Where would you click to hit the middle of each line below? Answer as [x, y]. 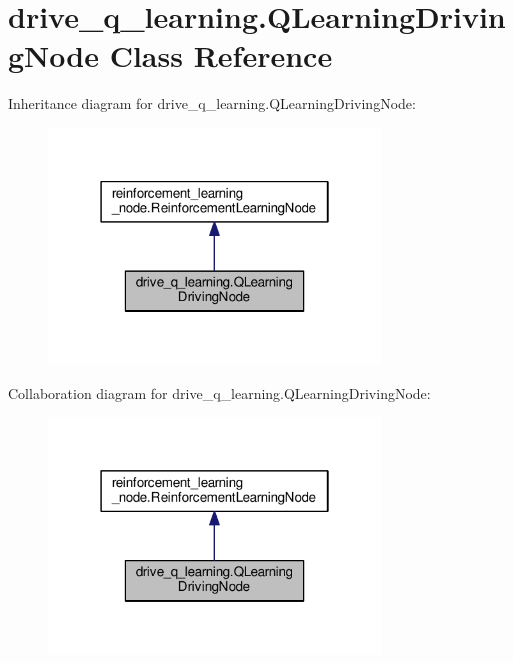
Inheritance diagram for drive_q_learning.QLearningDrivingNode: [212, 103]
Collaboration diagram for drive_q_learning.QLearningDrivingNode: [219, 392]
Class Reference [221, 55]
